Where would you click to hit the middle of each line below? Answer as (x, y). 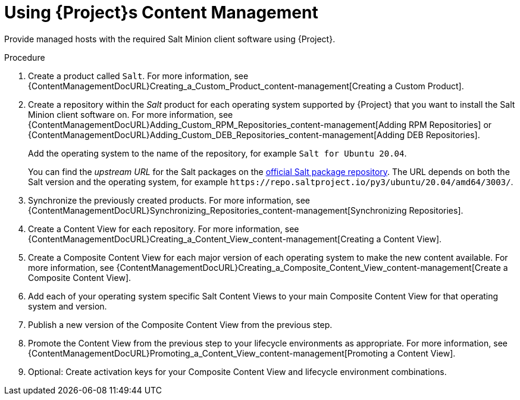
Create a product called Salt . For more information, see (138, 76)
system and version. (68, 306)
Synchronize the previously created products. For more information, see (169, 200)
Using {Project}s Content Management (161, 12)
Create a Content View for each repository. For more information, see (164, 229)
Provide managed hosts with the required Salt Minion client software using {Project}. (170, 39)
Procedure (25, 57)
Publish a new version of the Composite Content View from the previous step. (180, 324)
